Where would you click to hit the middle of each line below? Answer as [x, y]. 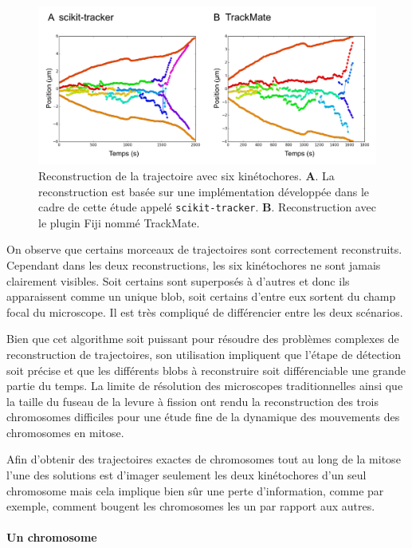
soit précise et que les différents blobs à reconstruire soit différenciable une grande [206, 370]
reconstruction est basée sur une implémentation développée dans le [204, 191]
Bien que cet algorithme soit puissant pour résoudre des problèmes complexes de [203, 339]
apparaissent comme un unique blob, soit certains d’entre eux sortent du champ [201, 296]
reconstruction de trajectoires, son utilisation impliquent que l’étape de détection [204, 354]
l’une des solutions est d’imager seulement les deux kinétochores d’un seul [186, 475]
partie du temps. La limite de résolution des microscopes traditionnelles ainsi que [205, 386]
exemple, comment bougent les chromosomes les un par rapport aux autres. [191, 506]
